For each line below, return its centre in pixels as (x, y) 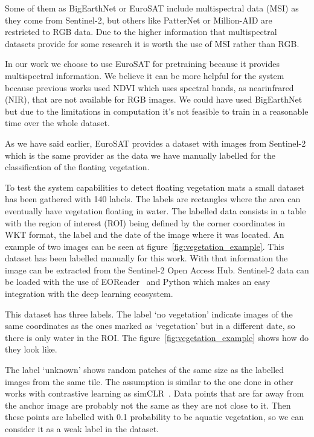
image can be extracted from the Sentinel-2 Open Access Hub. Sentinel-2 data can (157, 270)
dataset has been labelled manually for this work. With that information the (146, 258)
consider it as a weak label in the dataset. (82, 429)
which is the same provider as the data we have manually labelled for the (140, 155)
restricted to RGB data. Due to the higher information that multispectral (141, 32)
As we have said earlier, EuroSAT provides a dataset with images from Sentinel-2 (155, 143)
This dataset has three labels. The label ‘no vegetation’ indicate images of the (149, 314)
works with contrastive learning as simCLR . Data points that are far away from (155, 393)
